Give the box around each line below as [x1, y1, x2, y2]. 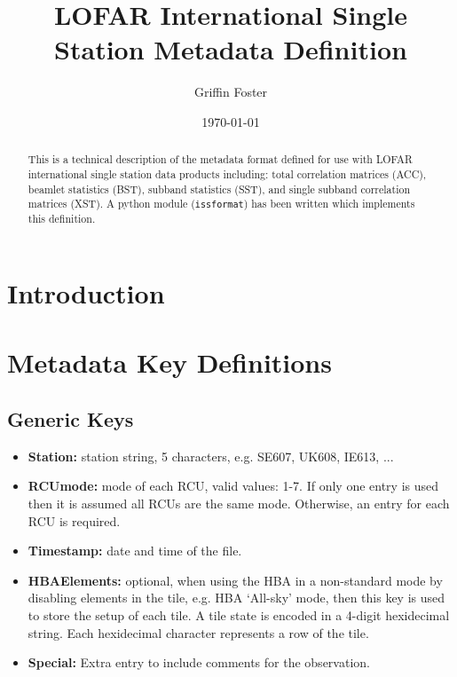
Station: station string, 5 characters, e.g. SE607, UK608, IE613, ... [28, 446, 394, 465]
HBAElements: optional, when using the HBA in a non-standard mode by [28, 571, 443, 589]
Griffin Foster [193, 83, 268, 101]
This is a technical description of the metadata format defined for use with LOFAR [28, 152, 413, 167]
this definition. [28, 211, 96, 226]
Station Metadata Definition [54, 31, 407, 67]
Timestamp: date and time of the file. [28, 541, 242, 560]
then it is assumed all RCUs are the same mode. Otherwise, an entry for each [28, 494, 450, 513]
